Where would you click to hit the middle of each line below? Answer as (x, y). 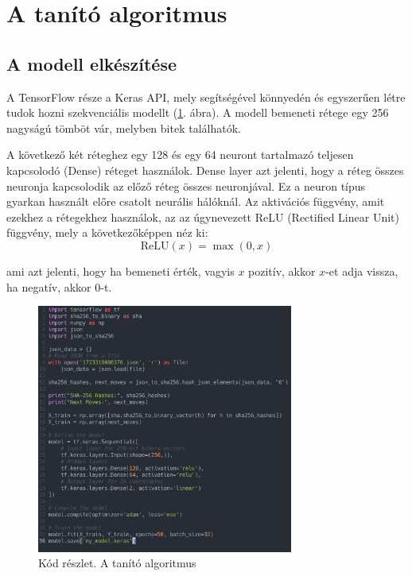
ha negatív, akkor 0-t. (59, 286)
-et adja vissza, (362, 271)
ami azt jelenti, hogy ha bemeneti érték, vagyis (120, 271)
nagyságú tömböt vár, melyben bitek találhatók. (124, 128)
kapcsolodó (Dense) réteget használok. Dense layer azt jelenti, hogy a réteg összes (205, 170)
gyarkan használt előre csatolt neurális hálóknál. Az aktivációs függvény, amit (196, 201)
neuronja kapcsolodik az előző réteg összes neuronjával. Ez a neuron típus (186, 186)
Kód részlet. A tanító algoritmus (117, 563)
